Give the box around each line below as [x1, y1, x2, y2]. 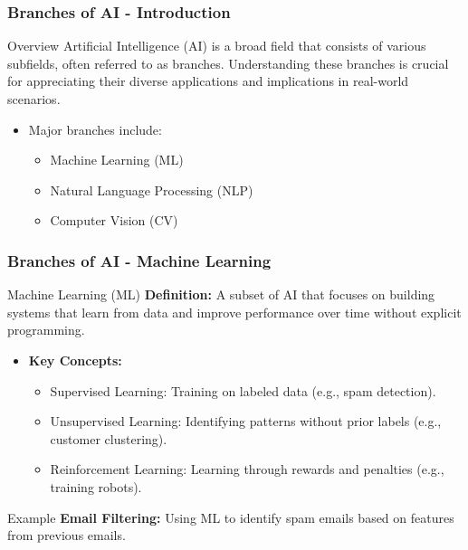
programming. [7, 320, 85, 339]
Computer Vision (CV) [50, 211, 178, 230]
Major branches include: [28, 119, 162, 138]
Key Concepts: [28, 350, 122, 369]
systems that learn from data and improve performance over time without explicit [7, 302, 462, 321]
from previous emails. [7, 526, 126, 545]
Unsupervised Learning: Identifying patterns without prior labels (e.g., [50, 412, 442, 431]
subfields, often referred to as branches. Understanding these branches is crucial [7, 53, 449, 72]
